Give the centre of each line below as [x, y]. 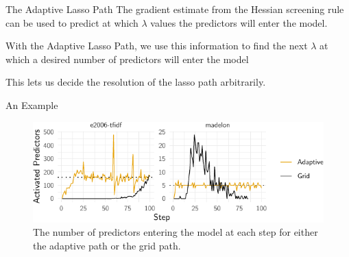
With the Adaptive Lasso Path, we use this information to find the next [157, 46]
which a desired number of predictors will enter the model [127, 59]
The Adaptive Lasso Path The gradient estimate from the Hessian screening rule [175, 9]
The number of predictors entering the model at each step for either [176, 232]
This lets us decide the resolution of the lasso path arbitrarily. [136, 82]
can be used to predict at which [72, 22]
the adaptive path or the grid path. [107, 246]
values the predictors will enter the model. [239, 22]
